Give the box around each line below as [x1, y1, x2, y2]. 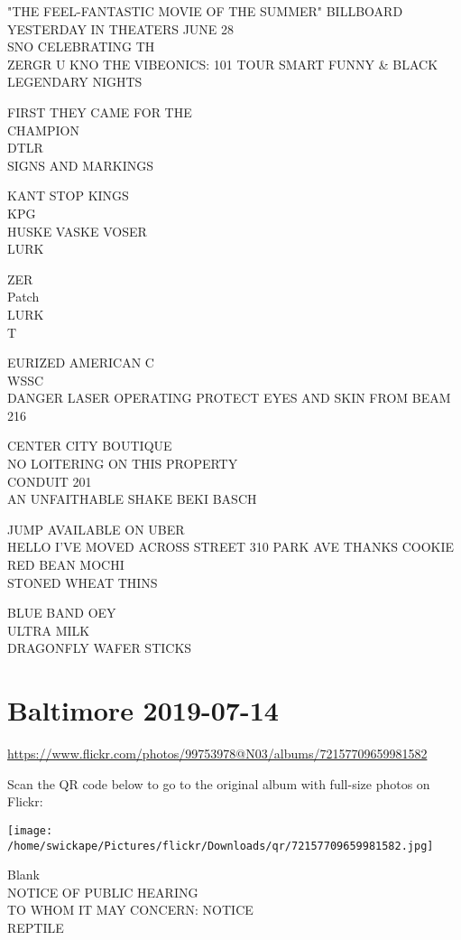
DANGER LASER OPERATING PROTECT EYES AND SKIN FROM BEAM [7, 388, 451, 407]
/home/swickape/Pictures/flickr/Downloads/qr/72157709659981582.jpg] [7, 839, 434, 852]
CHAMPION [7, 120, 79, 139]
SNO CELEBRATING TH [7, 37, 155, 56]
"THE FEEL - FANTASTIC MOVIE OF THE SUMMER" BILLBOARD [7, 2, 403, 20]
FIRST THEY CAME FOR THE [7, 102, 192, 121]
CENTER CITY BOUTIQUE [7, 436, 172, 455]
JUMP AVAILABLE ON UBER [7, 519, 185, 538]
